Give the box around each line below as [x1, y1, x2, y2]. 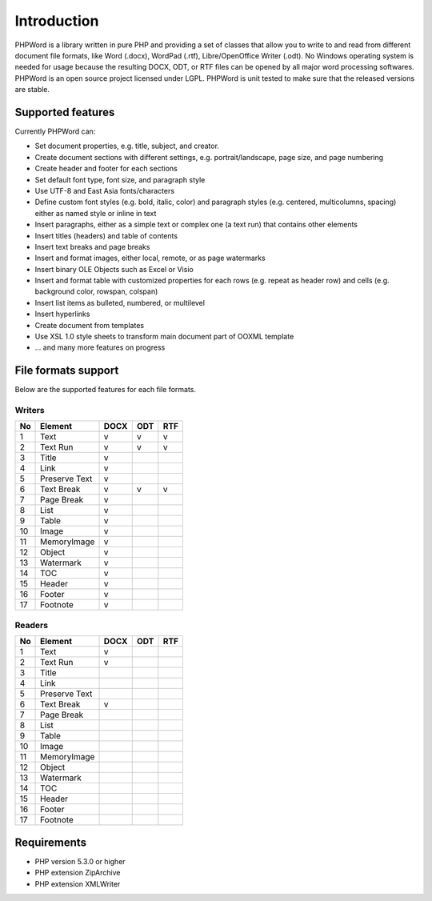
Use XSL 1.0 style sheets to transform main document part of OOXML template [34, 332, 294, 342]
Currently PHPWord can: [14, 126, 96, 136]
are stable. [14, 85, 50, 94]
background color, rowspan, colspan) [34, 286, 158, 296]
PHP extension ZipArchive [34, 868, 121, 878]
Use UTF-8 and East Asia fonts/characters [34, 186, 175, 195]
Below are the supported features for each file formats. [14, 385, 196, 394]
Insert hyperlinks [34, 309, 90, 319]
